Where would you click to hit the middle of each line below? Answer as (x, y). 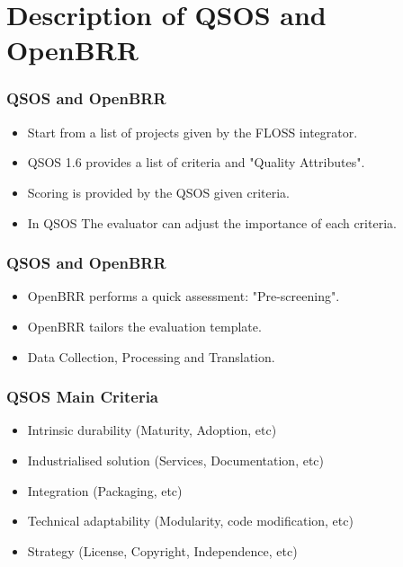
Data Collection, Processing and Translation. (151, 356)
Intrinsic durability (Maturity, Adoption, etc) (152, 430)
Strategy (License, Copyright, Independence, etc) (162, 550)
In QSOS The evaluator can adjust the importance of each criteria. (212, 222)
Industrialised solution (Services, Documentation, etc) (176, 460)
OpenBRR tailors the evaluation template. (144, 326)
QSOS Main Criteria (83, 397)
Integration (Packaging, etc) (105, 490)
